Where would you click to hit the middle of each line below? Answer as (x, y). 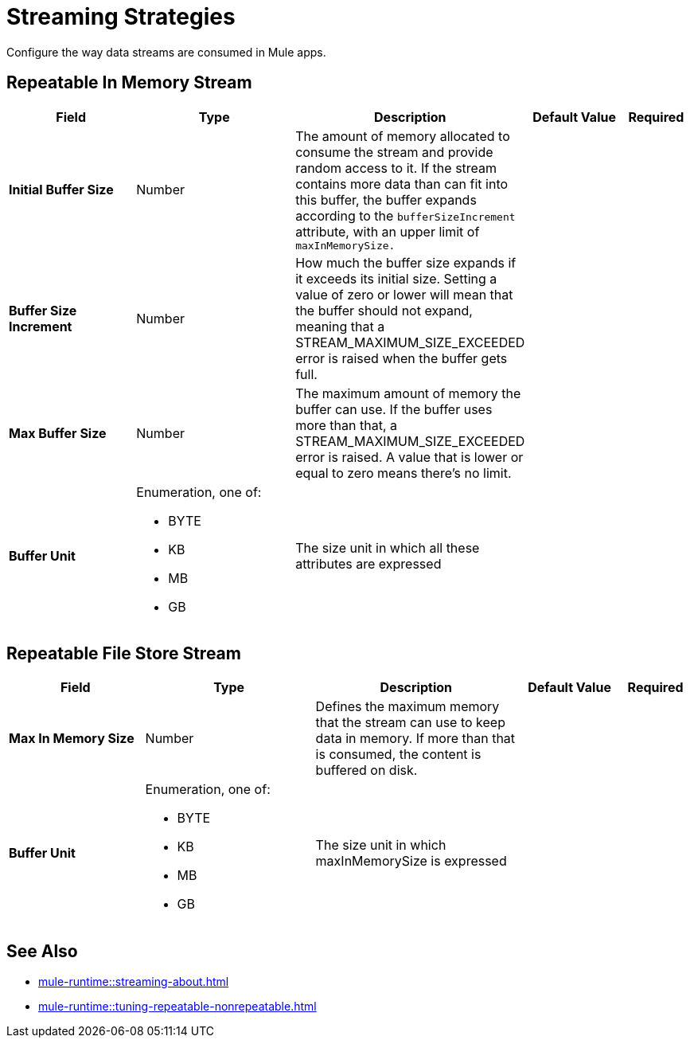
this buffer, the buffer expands (386, 199)
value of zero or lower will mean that (404, 294)
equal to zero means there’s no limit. (403, 473)
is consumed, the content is (398, 755)
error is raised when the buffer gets (402, 358)
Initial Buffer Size (61, 190)
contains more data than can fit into (402, 184)
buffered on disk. (366, 770)
